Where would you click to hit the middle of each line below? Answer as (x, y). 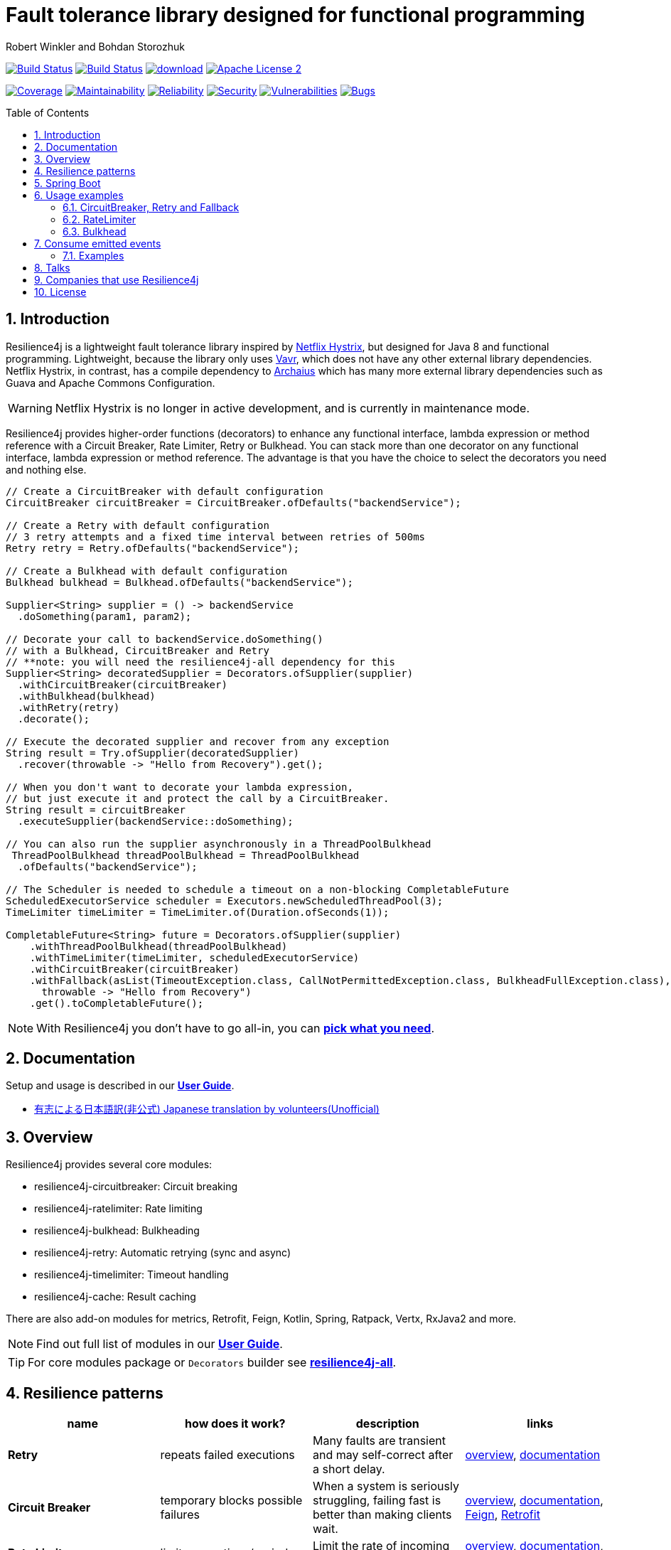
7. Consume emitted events (98, 243)
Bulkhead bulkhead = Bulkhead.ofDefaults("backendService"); (179, 582)
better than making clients (382, 1515)
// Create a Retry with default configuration (138, 525)
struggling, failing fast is (377, 1501)
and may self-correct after (383, 1455)
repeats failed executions (227, 1455)
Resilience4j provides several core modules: (109, 1165)
